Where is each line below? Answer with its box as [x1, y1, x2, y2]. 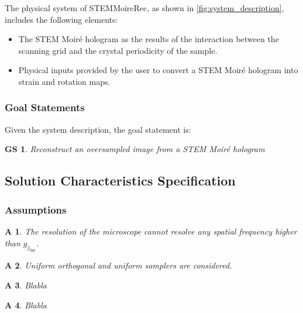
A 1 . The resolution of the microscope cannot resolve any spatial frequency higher [5, 225, 297, 237]
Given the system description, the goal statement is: [5, 123, 191, 135]
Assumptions [5, 202, 67, 216]
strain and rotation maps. [18, 75, 111, 87]
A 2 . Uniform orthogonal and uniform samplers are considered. [5, 259, 232, 271]
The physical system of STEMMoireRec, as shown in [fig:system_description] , [5, 2, 284, 13]
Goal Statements [5, 100, 85, 115]
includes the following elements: [5, 13, 118, 25]
